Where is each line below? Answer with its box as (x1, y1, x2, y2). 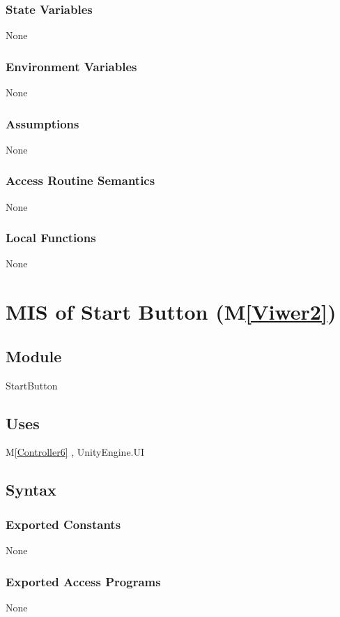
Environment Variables (6, 57, 137, 75)
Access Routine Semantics (6, 172, 155, 189)
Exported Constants (6, 515, 121, 533)
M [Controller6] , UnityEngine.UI (6, 445, 145, 459)
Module (6, 345, 62, 366)
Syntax (6, 479, 56, 500)
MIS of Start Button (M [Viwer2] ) (6, 297, 337, 326)
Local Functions (6, 229, 96, 246)
